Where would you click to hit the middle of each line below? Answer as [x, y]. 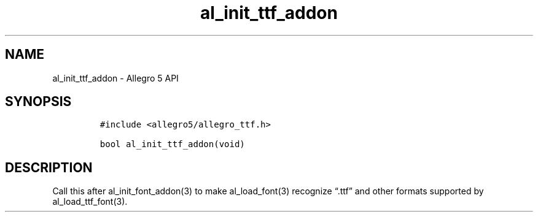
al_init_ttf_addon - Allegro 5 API [115, 78]
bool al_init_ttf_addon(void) [172, 144]
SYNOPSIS [38, 102]
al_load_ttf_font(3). [90, 202]
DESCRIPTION [49, 167]
